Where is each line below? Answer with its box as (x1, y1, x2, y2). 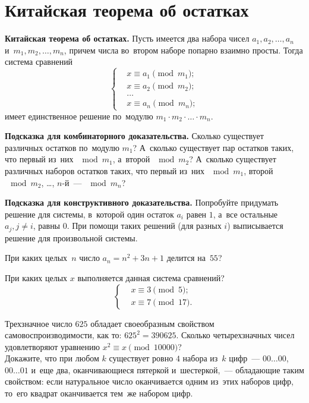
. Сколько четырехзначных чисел (176, 329, 295, 341)
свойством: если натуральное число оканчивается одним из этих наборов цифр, (5, 375, 294, 388)
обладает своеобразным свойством (90, 317, 215, 329)
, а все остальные (213, 207, 278, 220)
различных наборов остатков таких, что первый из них (5, 164, 204, 177)
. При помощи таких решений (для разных (67, 219, 222, 232)
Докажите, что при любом (5, 352, 99, 364)
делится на (166, 251, 206, 264)
